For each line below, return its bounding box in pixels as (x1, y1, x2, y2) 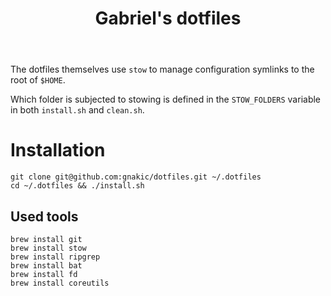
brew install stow (10, 243, 87, 253)
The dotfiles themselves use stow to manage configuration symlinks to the (10, 63, 315, 76)
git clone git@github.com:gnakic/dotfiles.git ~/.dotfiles (10, 172, 262, 182)
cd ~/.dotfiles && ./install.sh (10, 181, 145, 191)
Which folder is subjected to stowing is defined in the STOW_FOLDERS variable (10, 93, 322, 106)
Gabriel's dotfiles (94, 7, 242, 30)
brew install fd (10, 269, 78, 279)
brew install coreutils (10, 278, 110, 288)
